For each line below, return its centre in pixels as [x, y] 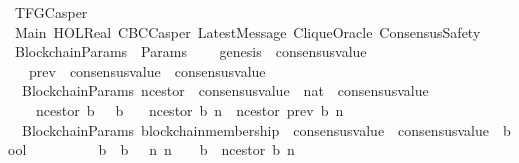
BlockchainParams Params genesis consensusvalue [190, 51]
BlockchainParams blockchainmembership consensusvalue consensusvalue [255, 129]
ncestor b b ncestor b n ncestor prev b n [189, 109]
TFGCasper [51, 12]
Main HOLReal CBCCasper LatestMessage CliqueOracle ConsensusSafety [247, 31]
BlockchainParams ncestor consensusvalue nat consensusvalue [225, 90]
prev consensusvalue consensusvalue [147, 70]
